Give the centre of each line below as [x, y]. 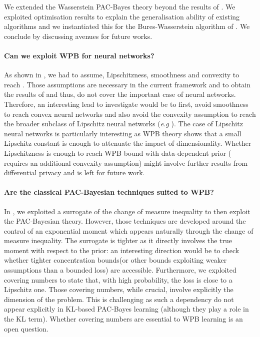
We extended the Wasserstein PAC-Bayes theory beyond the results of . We [120, 6]
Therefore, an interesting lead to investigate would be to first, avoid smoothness [126, 104]
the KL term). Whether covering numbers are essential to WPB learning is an [123, 319]
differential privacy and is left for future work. [74, 172]
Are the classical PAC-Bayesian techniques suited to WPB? [109, 192]
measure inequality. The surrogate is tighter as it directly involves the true [118, 240]
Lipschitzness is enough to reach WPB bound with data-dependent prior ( [118, 153]
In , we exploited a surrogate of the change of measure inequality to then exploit [127, 211]
